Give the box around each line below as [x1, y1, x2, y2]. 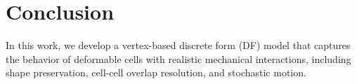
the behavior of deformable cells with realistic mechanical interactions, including [6, 51, 351, 66]
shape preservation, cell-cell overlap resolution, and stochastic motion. [6, 65, 306, 80]
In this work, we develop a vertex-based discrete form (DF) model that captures [6, 38, 351, 52]
